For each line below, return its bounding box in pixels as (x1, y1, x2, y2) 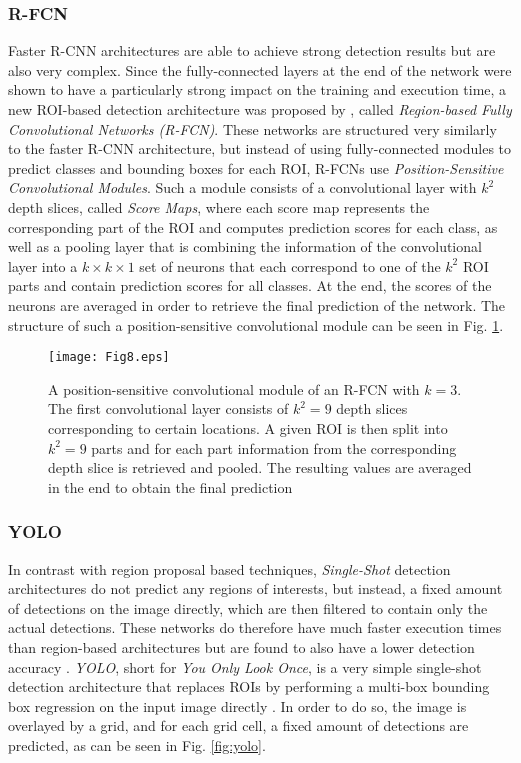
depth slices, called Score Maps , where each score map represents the (8, 196, 430, 217)
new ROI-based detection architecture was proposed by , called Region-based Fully (8, 99, 512, 119)
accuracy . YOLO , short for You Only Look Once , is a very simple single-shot (8, 656, 482, 677)
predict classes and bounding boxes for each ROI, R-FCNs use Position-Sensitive (8, 157, 504, 178)
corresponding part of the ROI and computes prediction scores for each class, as (8, 216, 498, 237)
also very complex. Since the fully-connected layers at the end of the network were (8, 59, 512, 80)
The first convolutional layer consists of (48, 398, 289, 419)
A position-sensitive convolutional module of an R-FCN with (48, 378, 420, 399)
